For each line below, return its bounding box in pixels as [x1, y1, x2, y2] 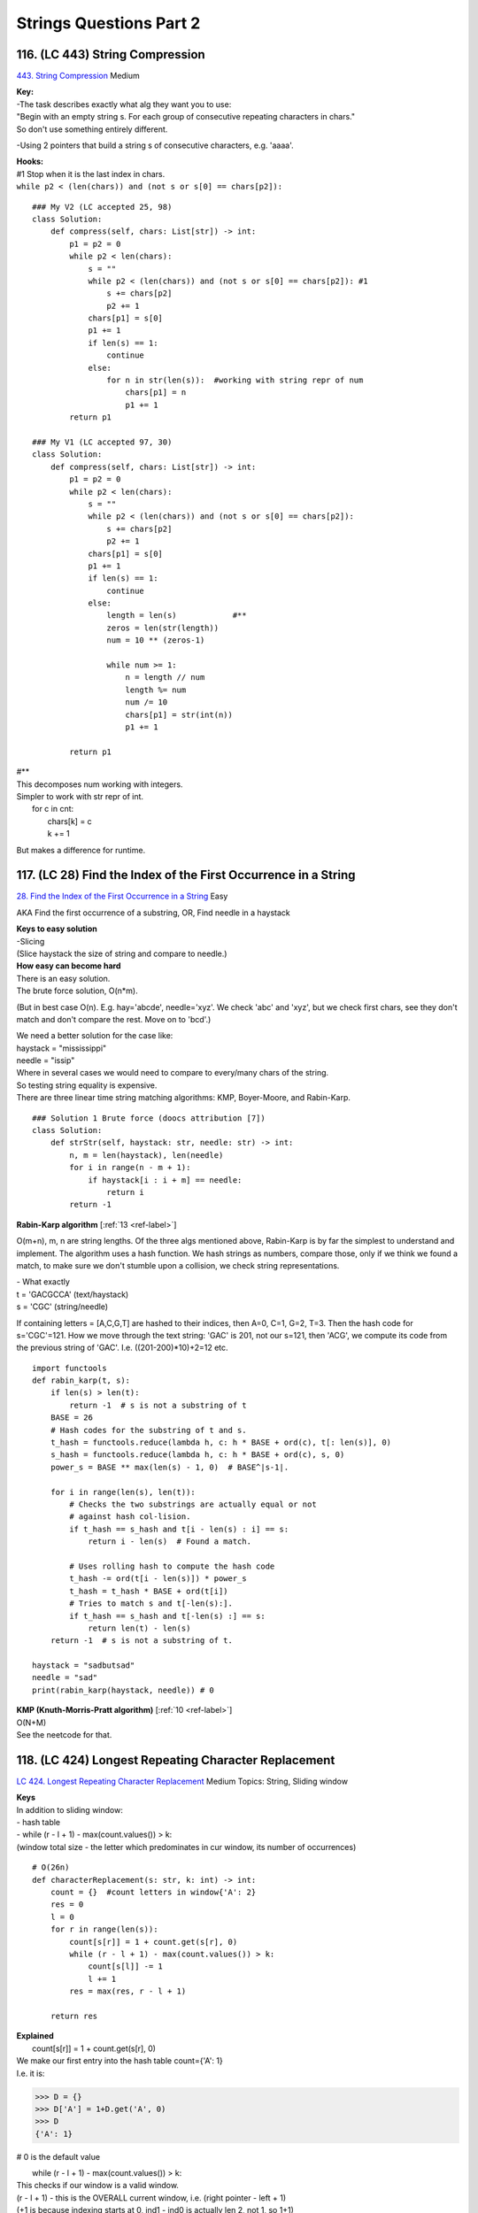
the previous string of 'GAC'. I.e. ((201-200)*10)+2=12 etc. [16, 1342, 229, 1353]
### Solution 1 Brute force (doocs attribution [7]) [32, 1113, 266, 1123]
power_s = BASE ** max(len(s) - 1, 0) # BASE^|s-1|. [50, 1461, 289, 1472]
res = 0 [50, 1900, 84, 1909]
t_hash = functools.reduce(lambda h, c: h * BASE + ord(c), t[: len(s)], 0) [50, 1438, 392, 1447]
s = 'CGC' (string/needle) [16, 1301, 109, 1312]
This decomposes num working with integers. [16, 779, 183, 790]
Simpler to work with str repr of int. [16, 790, 144, 801]
